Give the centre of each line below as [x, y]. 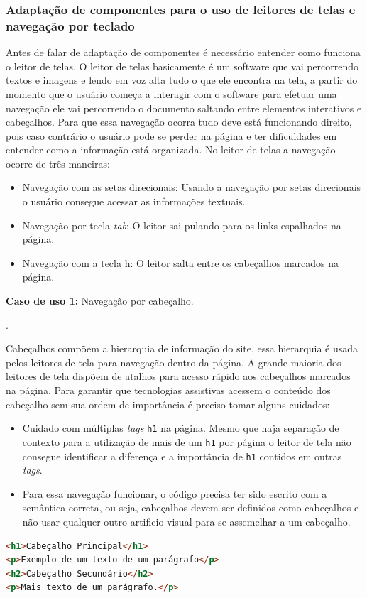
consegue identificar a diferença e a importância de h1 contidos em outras [182, 456]
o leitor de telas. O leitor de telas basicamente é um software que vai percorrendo [182, 66]
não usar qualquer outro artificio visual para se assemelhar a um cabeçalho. [186, 521]
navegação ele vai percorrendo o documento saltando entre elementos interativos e [184, 108]
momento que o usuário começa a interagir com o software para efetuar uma [171, 93]
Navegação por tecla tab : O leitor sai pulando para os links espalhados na [182, 225]
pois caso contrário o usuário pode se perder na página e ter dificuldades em [171, 135]
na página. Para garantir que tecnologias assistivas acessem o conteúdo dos [168, 390]
